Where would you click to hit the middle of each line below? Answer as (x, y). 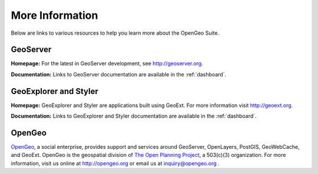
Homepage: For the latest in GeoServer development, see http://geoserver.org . (107, 63)
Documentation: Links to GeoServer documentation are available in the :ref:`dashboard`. (119, 74)
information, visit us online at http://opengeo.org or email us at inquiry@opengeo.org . (115, 163)
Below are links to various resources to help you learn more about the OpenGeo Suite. (115, 33)
